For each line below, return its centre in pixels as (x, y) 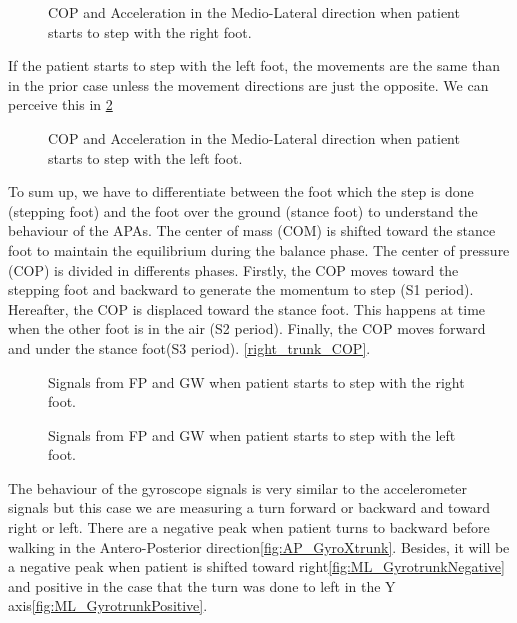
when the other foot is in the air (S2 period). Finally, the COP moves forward (247, 328)
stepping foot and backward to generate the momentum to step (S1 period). (241, 289)
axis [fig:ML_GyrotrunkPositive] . (108, 605)
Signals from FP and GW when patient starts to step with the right (256, 381)
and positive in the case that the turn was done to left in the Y (202, 585)
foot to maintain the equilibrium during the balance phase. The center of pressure (259, 249)
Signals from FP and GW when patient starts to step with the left (252, 434)
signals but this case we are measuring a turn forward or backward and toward (249, 507)
